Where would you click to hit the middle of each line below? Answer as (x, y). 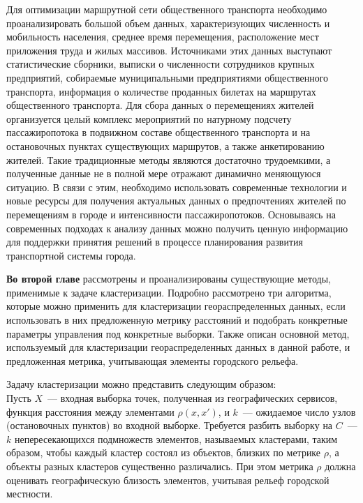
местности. (30, 494)
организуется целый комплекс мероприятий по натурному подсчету (149, 118)
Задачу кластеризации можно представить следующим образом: (141, 384)
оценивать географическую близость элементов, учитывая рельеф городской (168, 480)
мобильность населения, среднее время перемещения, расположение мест (163, 37)
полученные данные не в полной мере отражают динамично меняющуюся (164, 173)
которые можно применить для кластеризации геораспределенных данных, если (176, 306)
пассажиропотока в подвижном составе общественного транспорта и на (158, 132)
